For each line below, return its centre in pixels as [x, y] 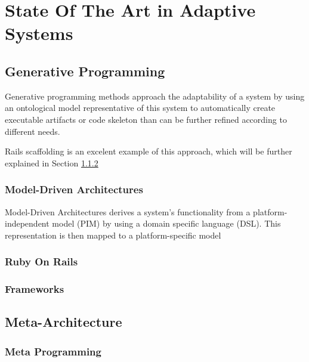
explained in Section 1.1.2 [52, 163]
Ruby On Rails [41, 262]
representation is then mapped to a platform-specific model [113, 235]
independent [27, 223]
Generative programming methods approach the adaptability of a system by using [155, 96]
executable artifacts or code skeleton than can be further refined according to [146, 119]
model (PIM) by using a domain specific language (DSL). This [166, 223]
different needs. [33, 131]
